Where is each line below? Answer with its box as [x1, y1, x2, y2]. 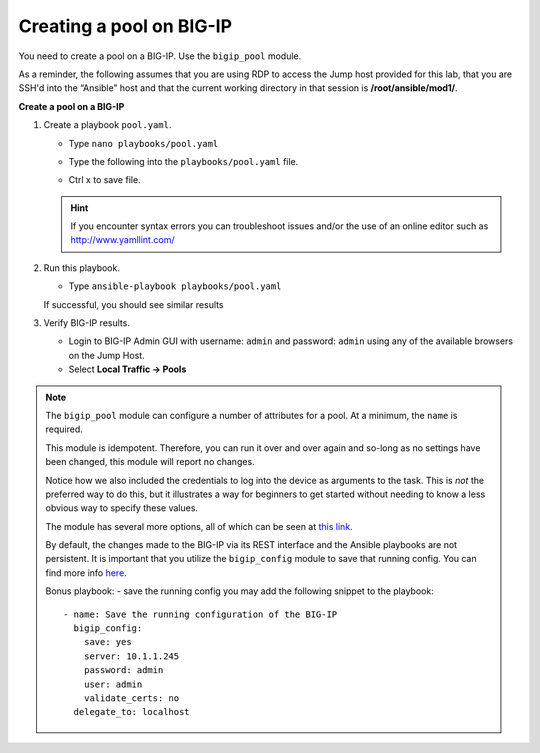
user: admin [83, 678, 143, 690]
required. [45, 423, 84, 435]
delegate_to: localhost [73, 706, 190, 718]
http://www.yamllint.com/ [70, 234, 175, 246]
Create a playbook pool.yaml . [43, 119, 172, 131]
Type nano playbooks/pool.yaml [68, 137, 219, 149]
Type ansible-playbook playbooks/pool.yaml [68, 280, 282, 292]
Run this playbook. [43, 261, 120, 274]
